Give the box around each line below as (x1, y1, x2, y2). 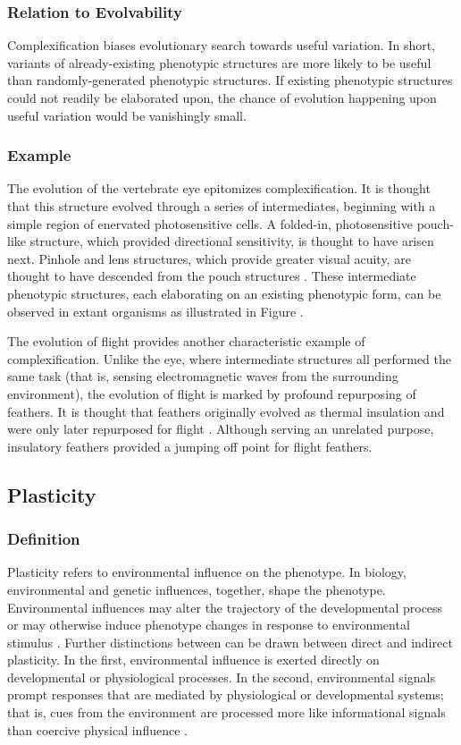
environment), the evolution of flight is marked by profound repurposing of (7, 384, 416, 402)
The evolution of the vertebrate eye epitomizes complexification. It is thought (7, 179, 431, 198)
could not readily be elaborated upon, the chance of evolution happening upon (7, 89, 437, 106)
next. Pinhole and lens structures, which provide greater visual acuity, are (7, 249, 411, 267)
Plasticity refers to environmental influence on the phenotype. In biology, (7, 563, 407, 581)
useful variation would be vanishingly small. (7, 106, 247, 124)
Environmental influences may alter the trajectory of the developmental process (7, 597, 443, 616)
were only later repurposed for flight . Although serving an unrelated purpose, (7, 419, 434, 438)
